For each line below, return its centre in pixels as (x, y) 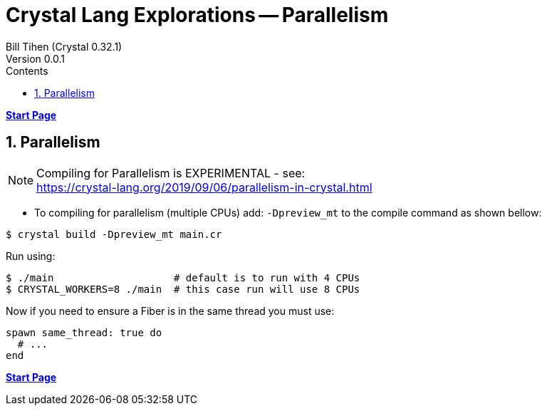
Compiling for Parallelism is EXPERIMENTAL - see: (171, 173)
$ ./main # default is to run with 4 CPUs (183, 277)
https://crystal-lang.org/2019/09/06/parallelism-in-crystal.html (204, 187)
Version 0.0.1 (35, 58)
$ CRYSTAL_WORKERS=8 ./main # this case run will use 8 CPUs (183, 289)
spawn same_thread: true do (84, 332)
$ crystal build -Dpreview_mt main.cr (114, 234)
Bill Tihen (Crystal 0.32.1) (64, 46)
